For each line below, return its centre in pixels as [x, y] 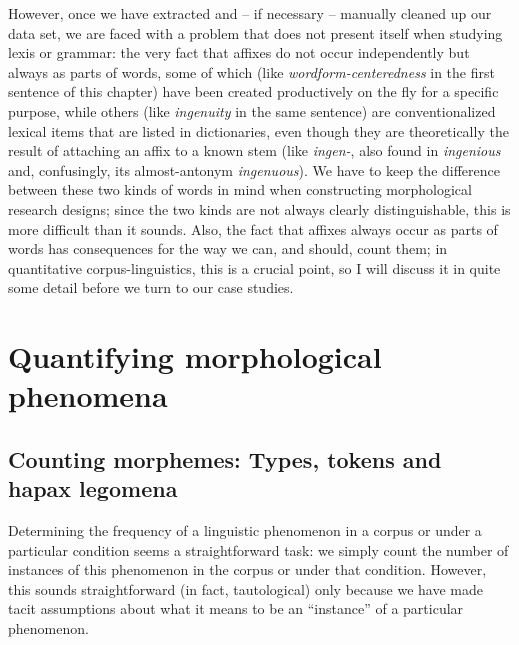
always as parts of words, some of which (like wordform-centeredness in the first [251, 71]
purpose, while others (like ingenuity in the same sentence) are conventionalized [252, 110]
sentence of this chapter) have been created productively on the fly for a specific [253, 91]
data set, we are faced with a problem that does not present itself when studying [255, 32]
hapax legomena [93, 488]
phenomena [88, 395]
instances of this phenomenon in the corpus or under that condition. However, [247, 569]
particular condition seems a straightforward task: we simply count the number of [258, 549]
